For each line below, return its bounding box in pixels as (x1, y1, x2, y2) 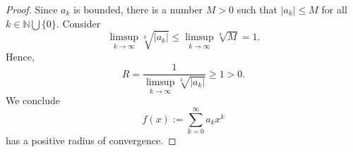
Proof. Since (6, 2, 58, 16)
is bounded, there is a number (73, 2, 203, 16)
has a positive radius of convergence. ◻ (6, 132, 176, 147)
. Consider (56, 15, 101, 30)
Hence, (6, 49, 35, 63)
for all (321, 2, 347, 16)
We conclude (6, 93, 60, 108)
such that (237, 2, 277, 16)
